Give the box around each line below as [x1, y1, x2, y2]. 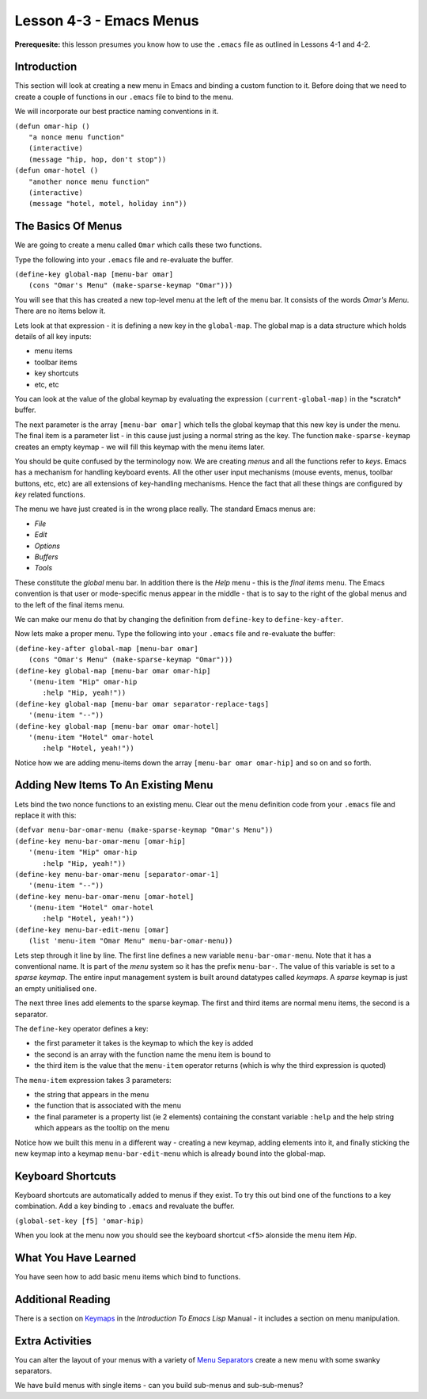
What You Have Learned [14, 1251, 137, 1264]
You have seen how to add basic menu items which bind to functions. [14, 1271, 241, 1281]
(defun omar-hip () [14, 121, 90, 131]
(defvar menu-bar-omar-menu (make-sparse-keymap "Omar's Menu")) [14, 825, 274, 835]
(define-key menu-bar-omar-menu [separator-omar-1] [14, 870, 220, 879]
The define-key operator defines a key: [14, 1024, 149, 1033]
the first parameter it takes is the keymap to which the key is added [34, 1039, 253, 1048]
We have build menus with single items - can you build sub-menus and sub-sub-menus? [14, 1381, 304, 1390]
